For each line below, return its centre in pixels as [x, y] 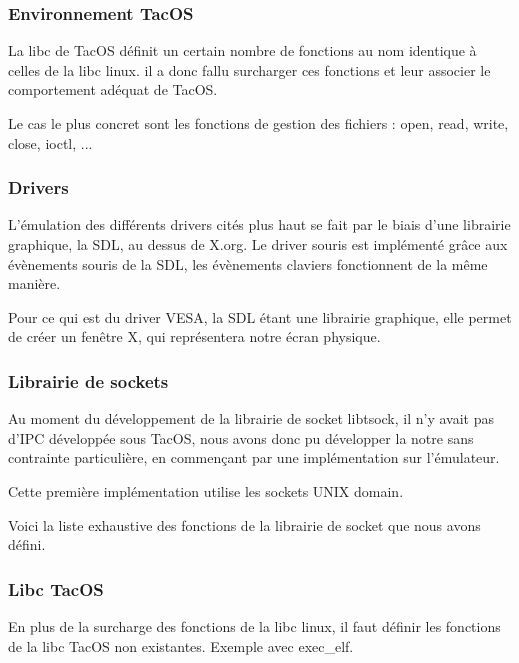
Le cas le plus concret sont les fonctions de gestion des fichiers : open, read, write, [258, 123]
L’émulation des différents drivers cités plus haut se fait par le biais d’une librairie [259, 224]
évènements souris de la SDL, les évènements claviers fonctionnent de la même [248, 263]
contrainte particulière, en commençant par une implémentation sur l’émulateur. [254, 457]
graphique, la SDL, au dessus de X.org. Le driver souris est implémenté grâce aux [258, 244]
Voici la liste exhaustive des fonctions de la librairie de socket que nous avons [244, 524]
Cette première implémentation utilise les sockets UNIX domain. [206, 490]
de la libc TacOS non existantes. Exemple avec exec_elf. [181, 645]
